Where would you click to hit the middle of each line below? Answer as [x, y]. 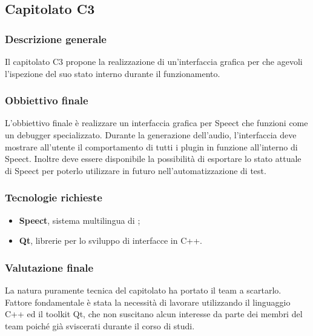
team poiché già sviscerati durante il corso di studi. [100, 325]
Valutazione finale [49, 267]
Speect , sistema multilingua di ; [80, 220]
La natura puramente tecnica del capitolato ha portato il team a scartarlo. [143, 290]
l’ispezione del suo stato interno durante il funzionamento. [113, 73]
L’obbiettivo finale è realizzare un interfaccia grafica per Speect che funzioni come [156, 123]
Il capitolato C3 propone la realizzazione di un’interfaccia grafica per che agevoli [154, 61]
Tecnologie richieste [54, 197]
